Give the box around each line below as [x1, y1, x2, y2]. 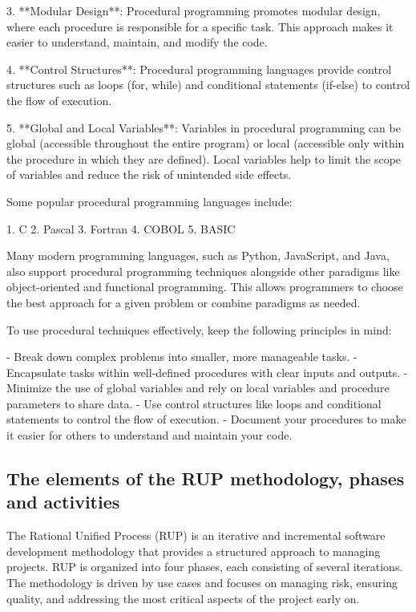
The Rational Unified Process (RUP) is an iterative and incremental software [6, 527, 386, 544]
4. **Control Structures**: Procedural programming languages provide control [6, 60, 392, 77]
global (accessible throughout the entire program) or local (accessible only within [6, 135, 405, 152]
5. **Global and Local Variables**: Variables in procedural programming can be [6, 119, 401, 136]
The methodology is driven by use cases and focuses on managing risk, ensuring [6, 574, 398, 591]
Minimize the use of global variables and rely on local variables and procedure [6, 379, 390, 396]
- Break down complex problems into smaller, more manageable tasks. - [6, 348, 357, 365]
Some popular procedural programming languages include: [6, 193, 293, 209]
